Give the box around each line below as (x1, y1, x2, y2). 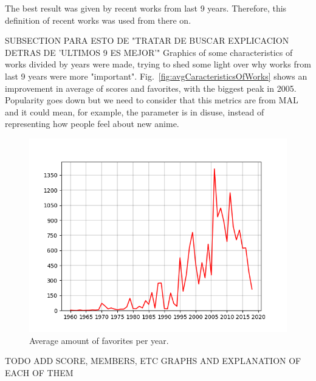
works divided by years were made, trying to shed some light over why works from (5, 58, 311, 70)
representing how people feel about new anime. (5, 117, 179, 130)
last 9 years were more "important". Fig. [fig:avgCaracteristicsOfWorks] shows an (5, 69, 307, 82)
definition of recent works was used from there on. (5, 13, 191, 26)
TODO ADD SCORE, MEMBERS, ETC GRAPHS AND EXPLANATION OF (5, 354, 301, 367)
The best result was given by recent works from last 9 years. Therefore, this (5, 2, 287, 14)
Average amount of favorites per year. (29, 334, 169, 346)
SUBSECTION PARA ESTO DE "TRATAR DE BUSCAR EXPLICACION (5, 34, 289, 47)
